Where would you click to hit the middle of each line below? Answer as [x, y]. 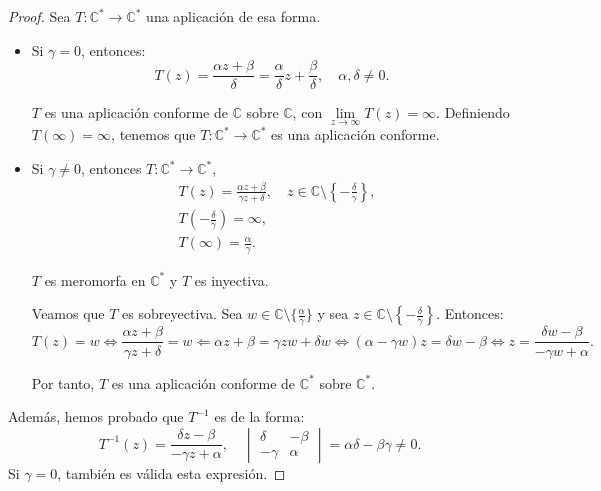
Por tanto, [63, 382]
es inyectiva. [231, 279]
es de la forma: [259, 416]
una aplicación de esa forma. [233, 16]
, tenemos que [153, 134]
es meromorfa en [95, 279]
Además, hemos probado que [96, 416]
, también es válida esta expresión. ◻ [171, 472]
